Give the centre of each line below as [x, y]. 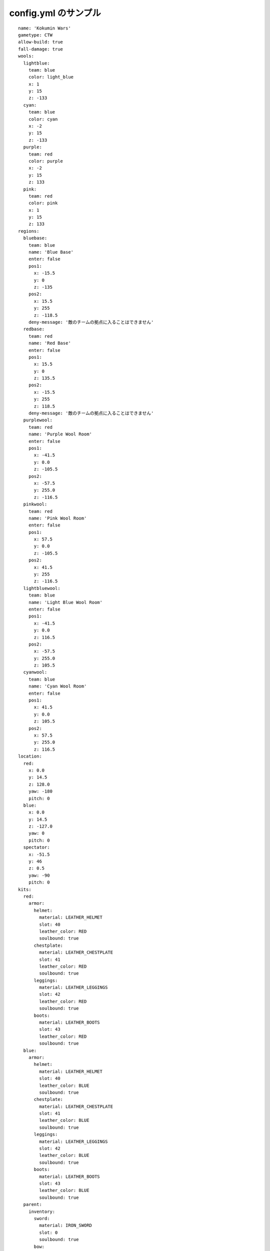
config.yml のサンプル [55, 13]
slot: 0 [48, 1232]
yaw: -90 [39, 875]
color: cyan [43, 119]
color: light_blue [51, 77]
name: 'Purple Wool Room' [60, 434]
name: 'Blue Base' [51, 252]
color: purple [46, 161]
